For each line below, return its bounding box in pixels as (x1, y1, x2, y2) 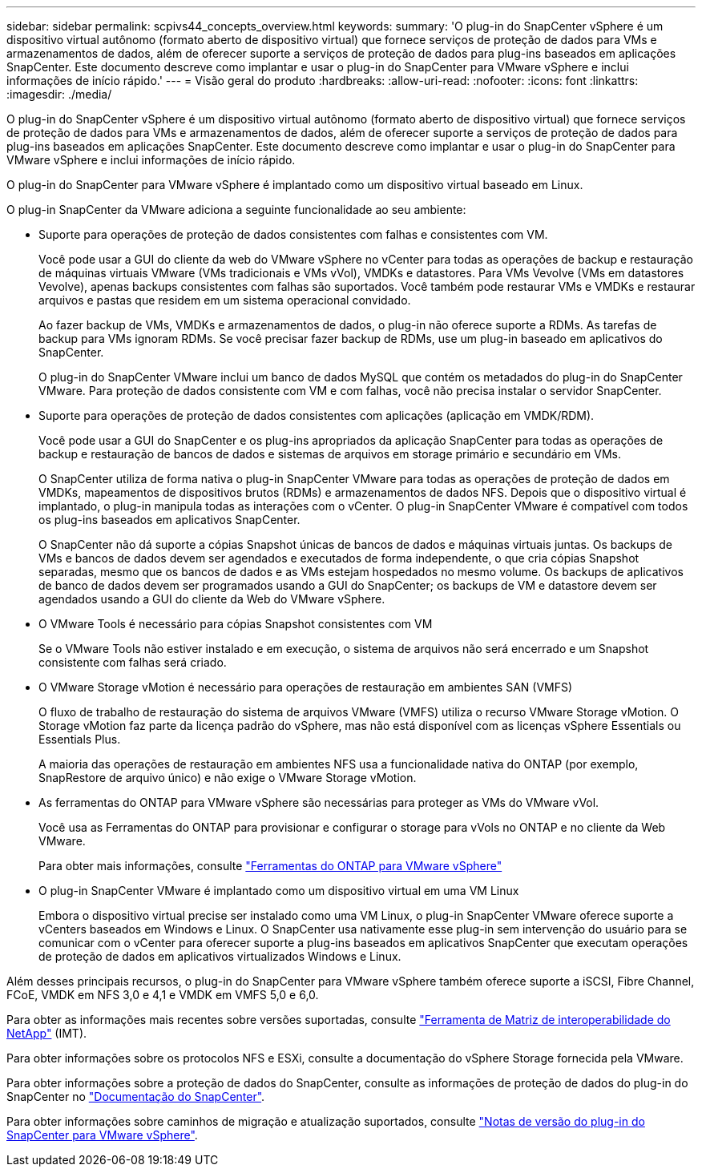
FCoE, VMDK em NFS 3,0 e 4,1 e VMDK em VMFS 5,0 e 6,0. (6, 988, 319, 1002)
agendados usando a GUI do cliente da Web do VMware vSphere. (38, 592, 385, 606)
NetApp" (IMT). (6, 1026, 87, 1040)
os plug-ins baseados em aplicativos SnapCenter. (38, 513, 301, 526)
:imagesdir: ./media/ (6, 87, 112, 101)
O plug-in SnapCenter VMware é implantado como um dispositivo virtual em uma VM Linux (38, 884, 519, 897)
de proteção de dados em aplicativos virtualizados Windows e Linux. (38, 949, 401, 963)
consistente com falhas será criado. (38, 655, 227, 669)
